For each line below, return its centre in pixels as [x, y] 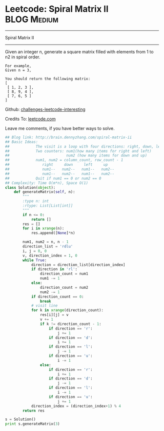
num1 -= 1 [50, 279]
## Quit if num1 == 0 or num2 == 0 [53, 178]
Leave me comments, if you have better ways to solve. [60, 128]
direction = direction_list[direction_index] [78, 265]
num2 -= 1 [50, 292]
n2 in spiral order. [23, 57]
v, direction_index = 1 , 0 [50, 255]
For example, [18, 66]
